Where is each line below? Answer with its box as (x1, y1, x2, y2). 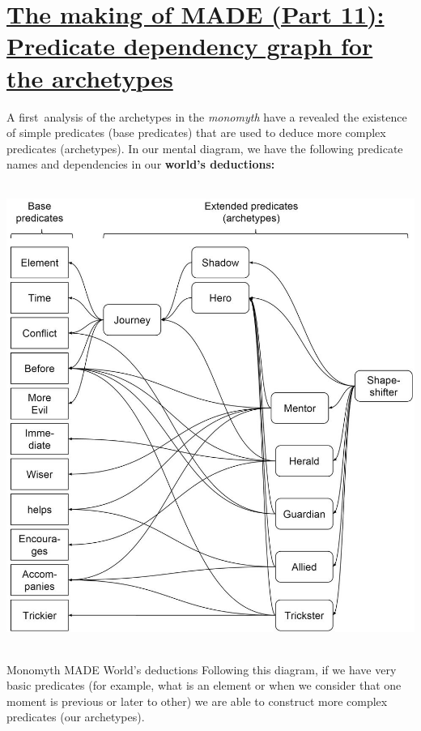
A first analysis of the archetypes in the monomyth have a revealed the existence (6, 108, 407, 125)
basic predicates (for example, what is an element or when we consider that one (6, 677, 402, 694)
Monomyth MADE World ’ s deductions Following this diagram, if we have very (6, 660, 397, 678)
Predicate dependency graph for (6, 29, 373, 62)
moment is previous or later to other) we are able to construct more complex (6, 692, 388, 709)
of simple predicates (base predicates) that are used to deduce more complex (6, 124, 386, 141)
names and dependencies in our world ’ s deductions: (6, 156, 275, 173)
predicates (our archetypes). (6, 708, 145, 725)
